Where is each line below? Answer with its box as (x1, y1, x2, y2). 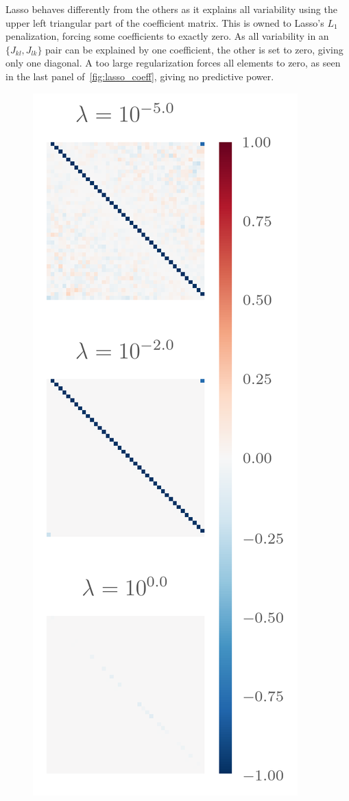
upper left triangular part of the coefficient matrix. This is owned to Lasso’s (5, 15, 324, 29)
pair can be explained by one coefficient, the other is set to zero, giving (45, 42, 344, 56)
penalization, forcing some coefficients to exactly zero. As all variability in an (5, 29, 329, 43)
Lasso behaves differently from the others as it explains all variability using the (5, 2, 337, 16)
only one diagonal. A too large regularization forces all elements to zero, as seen (5, 56, 341, 70)
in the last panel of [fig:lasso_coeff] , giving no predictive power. (5, 69, 274, 83)
